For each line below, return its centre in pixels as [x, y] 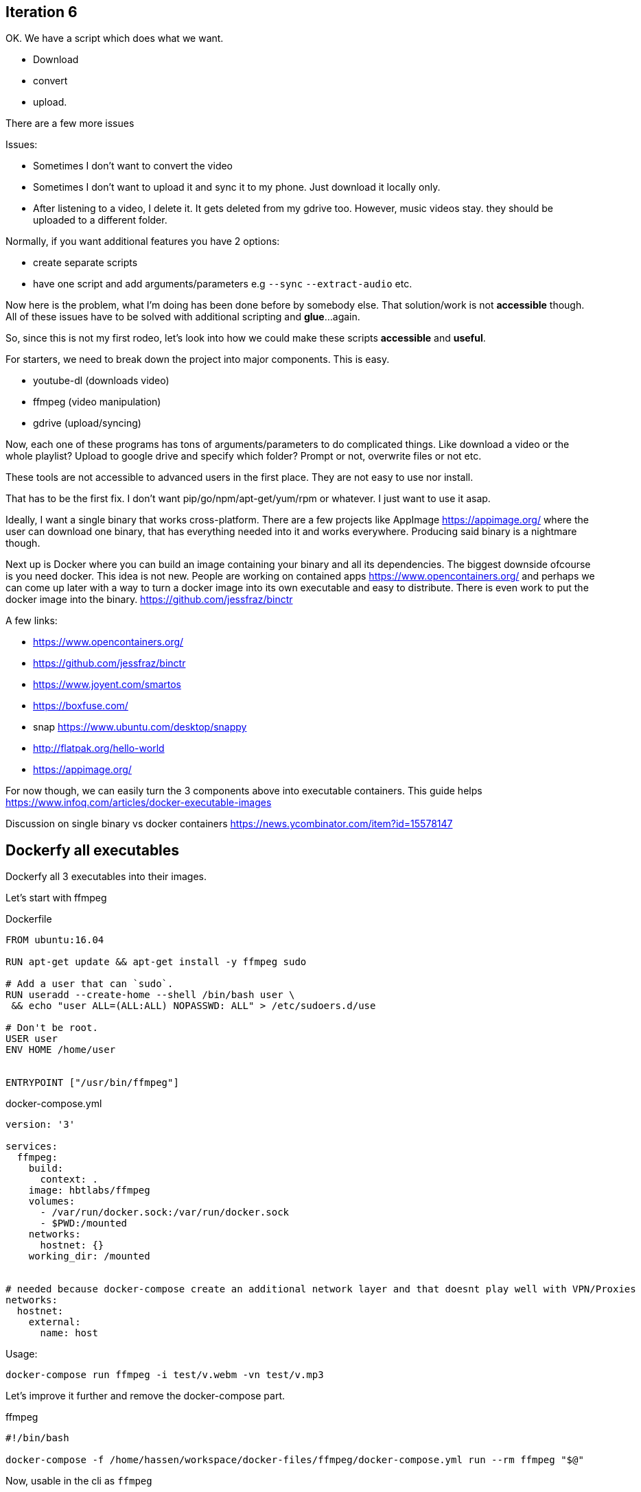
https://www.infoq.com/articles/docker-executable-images [139, 803]
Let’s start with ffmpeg [56, 898]
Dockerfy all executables [93, 850]
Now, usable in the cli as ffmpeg [79, 1481]
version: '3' [40, 1125]
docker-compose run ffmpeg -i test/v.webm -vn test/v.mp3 [165, 1375]
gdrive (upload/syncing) [87, 423]
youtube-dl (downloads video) [101, 381]
